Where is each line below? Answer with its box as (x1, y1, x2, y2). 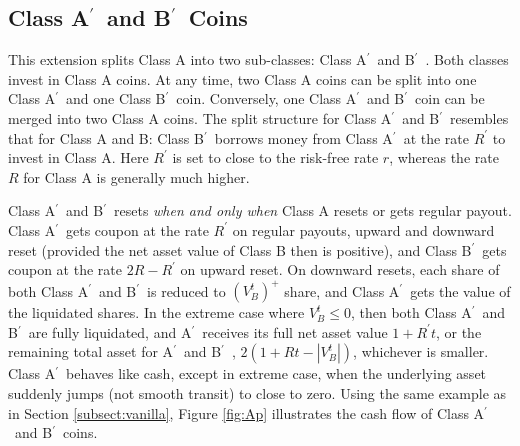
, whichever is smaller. (353, 341, 489, 362)
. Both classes (425, 49, 509, 70)
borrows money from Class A (214, 127, 393, 148)
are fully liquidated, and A (28, 321, 192, 342)
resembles (450, 107, 509, 128)
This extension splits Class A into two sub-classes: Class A (8, 49, 367, 70)
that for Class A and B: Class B (8, 127, 204, 148)
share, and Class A (284, 280, 400, 301)
